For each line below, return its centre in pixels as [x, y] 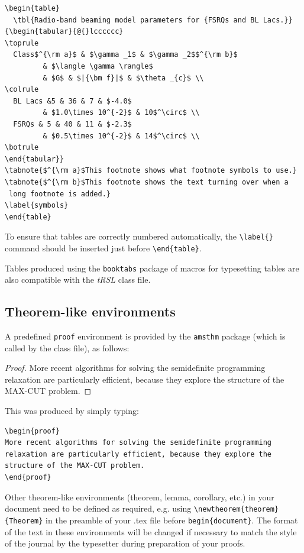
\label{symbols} [37, 206]
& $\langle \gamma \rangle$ [98, 66]
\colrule [22, 90]
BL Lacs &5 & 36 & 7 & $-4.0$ [72, 101]
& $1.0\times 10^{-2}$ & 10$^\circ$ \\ [121, 113]
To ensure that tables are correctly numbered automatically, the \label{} [139, 236]
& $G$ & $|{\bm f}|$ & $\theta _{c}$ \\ [123, 78]
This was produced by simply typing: [72, 411]
